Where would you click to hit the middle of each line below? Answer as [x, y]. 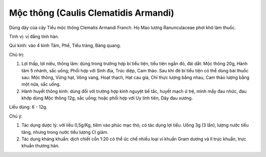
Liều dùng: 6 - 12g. [28, 107]
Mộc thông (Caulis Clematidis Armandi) [92, 13]
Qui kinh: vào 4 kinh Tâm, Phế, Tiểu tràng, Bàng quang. [65, 46]
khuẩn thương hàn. [40, 146]
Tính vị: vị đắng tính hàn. [34, 36]
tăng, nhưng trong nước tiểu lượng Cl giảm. [65, 132]
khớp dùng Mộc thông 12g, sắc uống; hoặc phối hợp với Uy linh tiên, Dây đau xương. [107, 98]
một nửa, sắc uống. [41, 84]
